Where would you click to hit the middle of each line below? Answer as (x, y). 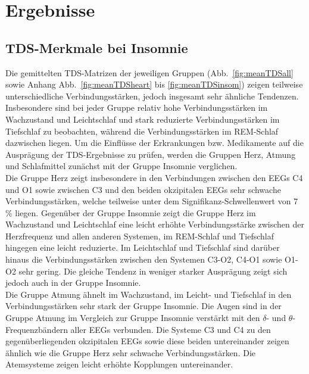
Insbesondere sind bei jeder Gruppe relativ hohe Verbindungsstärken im (137, 107)
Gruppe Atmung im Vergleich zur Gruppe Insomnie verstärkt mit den (133, 318)
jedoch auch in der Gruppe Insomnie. (73, 283)
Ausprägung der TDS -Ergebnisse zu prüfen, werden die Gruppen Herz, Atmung (151, 154)
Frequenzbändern (37, 329)
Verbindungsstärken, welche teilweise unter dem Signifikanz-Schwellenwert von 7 (152, 201)
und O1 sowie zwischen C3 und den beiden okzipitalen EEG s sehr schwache (143, 189)
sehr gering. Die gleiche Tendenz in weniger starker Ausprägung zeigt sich (153, 271)
